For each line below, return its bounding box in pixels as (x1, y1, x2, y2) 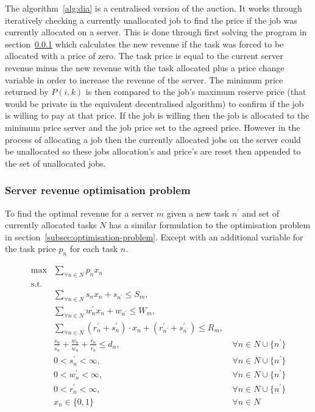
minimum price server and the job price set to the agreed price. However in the (5, 120, 300, 133)
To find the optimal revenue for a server (5, 206, 154, 219)
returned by (5, 85, 49, 98)
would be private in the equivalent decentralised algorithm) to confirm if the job (5, 97, 304, 110)
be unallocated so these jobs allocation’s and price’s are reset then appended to (5, 145, 301, 158)
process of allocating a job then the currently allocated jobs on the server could (5, 133, 301, 145)
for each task (69, 242, 118, 255)
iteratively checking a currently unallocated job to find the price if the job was (5, 13, 297, 26)
